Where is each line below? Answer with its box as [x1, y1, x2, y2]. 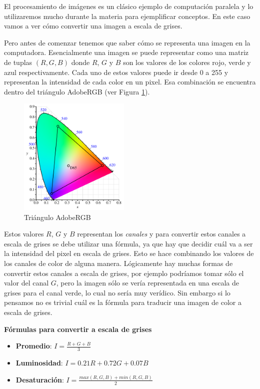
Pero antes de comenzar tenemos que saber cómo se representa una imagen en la [4, 37, 250, 47]
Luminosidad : [15, 357, 63, 367]
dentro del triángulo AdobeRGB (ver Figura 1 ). [4, 86, 150, 96]
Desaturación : [15, 374, 64, 384]
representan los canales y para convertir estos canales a [77, 228, 246, 239]
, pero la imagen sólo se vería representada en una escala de [56, 277, 239, 288]
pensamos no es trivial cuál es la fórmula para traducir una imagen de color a [4, 297, 241, 307]
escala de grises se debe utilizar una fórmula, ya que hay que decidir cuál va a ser [4, 238, 253, 248]
